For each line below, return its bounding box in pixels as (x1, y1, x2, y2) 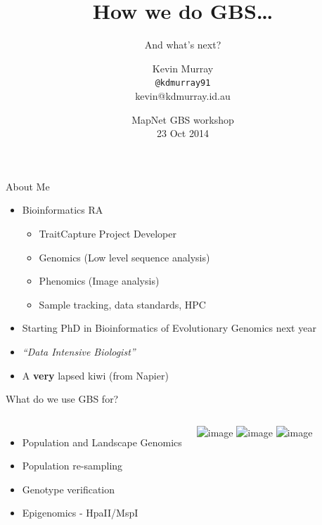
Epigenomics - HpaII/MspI (22, 505, 139, 520)
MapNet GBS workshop (131, 112, 234, 127)
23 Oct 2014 (157, 126, 209, 141)
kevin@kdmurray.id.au (135, 88, 231, 103)
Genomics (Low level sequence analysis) (39, 249, 210, 264)
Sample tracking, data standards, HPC (39, 297, 206, 311)
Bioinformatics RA (22, 202, 103, 217)
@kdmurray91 (155, 78, 211, 89)
